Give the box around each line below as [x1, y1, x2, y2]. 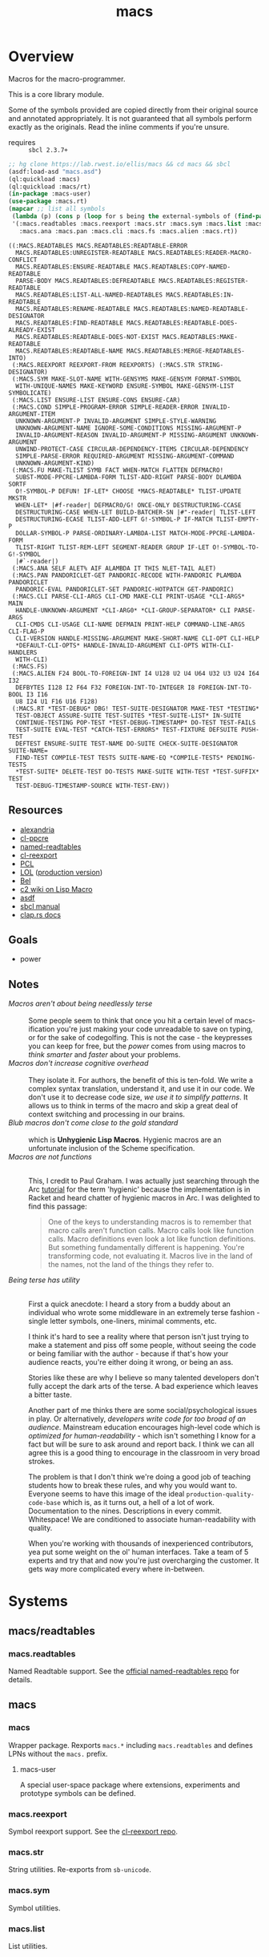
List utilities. [8, 1941, 48, 1951]
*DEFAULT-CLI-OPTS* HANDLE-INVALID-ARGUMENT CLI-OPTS [15, 641, 199, 649]
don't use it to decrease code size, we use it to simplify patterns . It [28, 1092, 248, 1102]
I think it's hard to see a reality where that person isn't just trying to [28, 1332, 250, 1342]
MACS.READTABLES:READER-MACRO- [147, 248, 252, 256]
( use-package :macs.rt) [8, 197, 88, 206]
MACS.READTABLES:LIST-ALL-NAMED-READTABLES [15, 291, 163, 299]
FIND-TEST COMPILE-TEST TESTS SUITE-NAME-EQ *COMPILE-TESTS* [15, 753, 224, 761]
